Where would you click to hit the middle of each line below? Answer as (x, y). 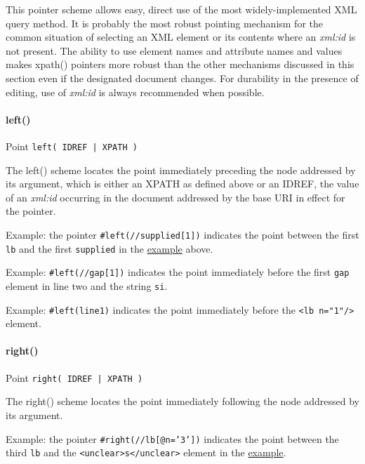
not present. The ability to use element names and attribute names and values (174, 50)
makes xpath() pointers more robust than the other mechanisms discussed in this (180, 64)
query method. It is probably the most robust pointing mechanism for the (164, 23)
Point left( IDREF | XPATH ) (72, 146)
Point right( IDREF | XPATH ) (74, 377)
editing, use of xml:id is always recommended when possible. (135, 92)
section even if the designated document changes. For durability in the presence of (182, 78)
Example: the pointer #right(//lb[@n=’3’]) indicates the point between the (172, 438)
